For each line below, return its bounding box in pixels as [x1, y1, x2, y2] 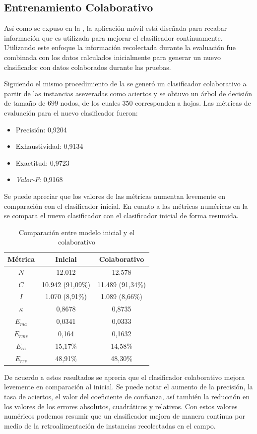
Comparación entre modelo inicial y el [19, 227, 135, 237]
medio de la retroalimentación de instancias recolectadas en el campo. [4, 420, 216, 431]
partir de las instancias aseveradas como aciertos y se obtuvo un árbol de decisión [4, 88, 253, 98]
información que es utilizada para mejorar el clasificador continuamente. [4, 32, 223, 43]
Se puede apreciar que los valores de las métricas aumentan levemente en [4, 190, 226, 201]
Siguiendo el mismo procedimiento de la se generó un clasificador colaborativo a [4, 78, 247, 89]
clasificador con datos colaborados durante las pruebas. [4, 62, 171, 72]
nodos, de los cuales [60, 98, 120, 108]
